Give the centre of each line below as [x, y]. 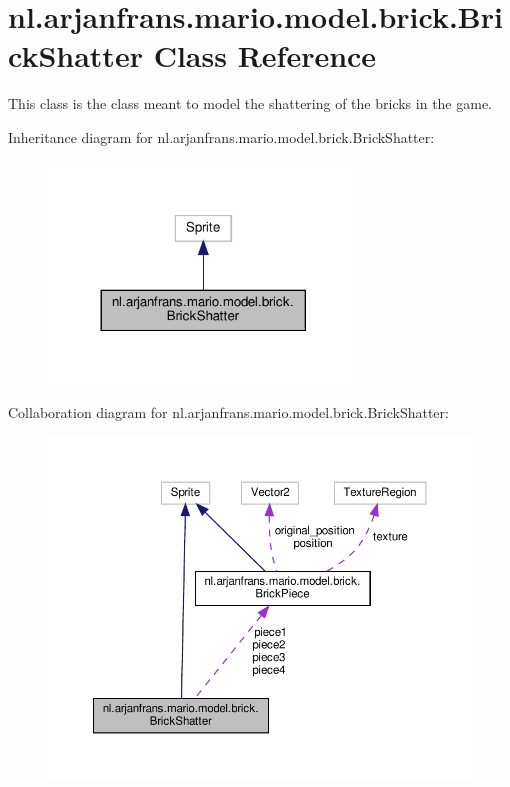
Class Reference [265, 55]
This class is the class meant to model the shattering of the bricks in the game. [250, 103]
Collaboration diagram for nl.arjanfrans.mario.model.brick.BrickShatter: [228, 411]
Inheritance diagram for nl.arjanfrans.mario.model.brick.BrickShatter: [221, 136]
